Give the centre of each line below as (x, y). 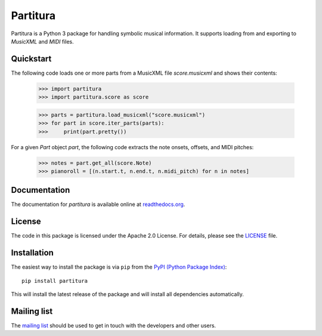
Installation (32, 253)
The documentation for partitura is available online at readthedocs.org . (98, 204)
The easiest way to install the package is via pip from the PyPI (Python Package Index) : (119, 267)
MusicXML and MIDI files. (42, 41)
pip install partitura (55, 281)
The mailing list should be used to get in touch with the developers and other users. (114, 325)
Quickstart (31, 59)
